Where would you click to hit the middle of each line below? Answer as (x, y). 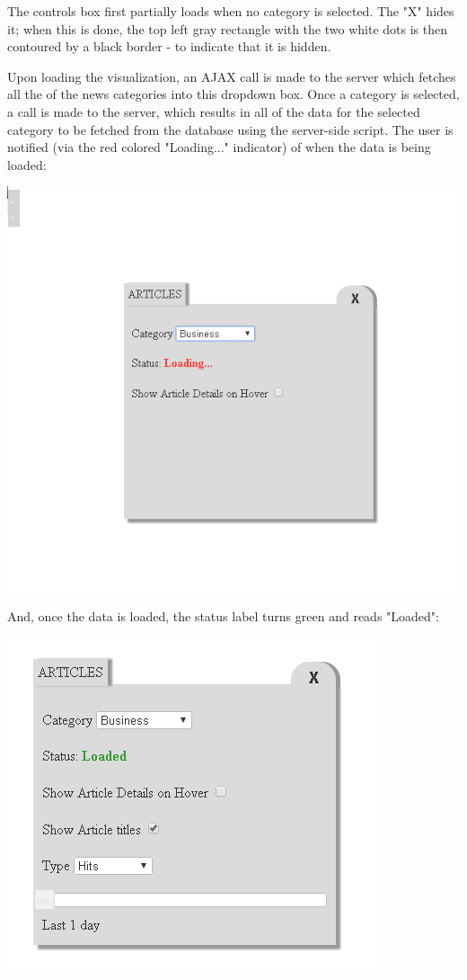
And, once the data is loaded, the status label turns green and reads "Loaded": (223, 616)
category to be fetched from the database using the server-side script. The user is (230, 129)
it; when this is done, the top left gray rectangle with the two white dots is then (227, 28)
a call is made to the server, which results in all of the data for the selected (214, 111)
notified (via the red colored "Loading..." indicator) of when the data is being (219, 147)
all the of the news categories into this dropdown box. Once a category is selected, (233, 94)
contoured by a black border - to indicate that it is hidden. (169, 46)
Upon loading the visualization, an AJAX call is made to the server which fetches (232, 76)
